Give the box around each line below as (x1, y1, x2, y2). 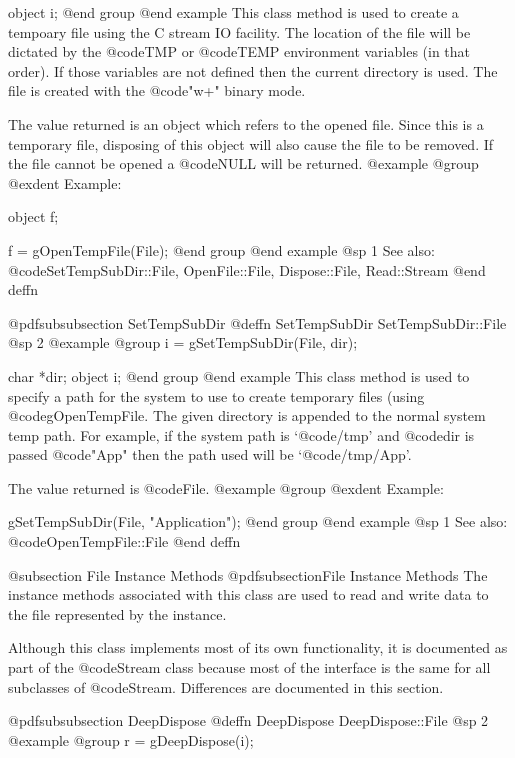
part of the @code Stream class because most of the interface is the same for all (8, 657, 491, 678)
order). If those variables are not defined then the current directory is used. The (8, 60, 498, 81)
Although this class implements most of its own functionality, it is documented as (8, 637, 508, 658)
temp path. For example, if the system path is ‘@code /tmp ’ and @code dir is (8, 424, 475, 445)
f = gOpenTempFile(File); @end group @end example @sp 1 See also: (8, 239, 435, 260)
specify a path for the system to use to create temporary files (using (8, 385, 425, 406)
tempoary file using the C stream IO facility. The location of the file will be (8, 21, 471, 42)
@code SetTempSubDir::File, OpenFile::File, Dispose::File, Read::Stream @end (8, 259, 486, 280)
